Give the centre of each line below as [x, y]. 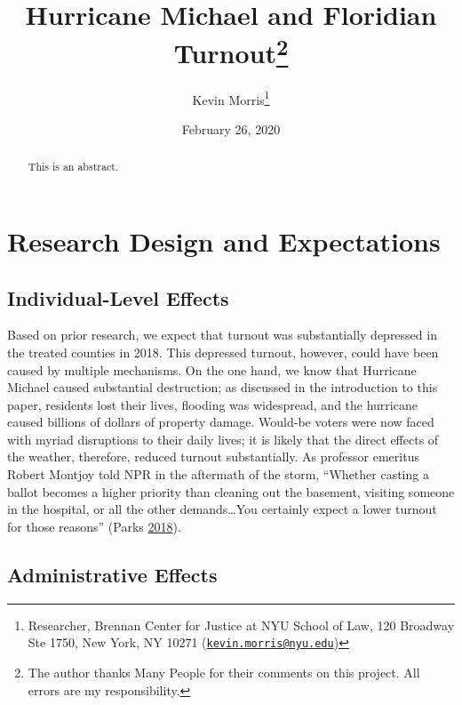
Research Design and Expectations [224, 240]
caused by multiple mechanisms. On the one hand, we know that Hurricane [212, 369]
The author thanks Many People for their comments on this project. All [224, 672]
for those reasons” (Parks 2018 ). [94, 526]
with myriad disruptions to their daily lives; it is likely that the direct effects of [223, 439]
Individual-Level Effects [118, 297]
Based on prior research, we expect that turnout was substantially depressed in [222, 335]
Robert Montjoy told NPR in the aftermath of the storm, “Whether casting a [218, 474]
